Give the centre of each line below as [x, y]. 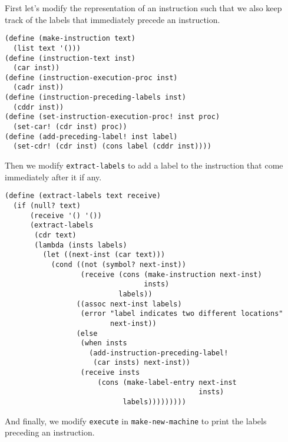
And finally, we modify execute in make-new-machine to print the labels [136, 420]
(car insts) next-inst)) [142, 363]
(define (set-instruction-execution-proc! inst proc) [112, 117]
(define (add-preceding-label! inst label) [91, 136]
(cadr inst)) [39, 88]
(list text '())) [47, 48]
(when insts [104, 343]
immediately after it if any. [53, 177]
